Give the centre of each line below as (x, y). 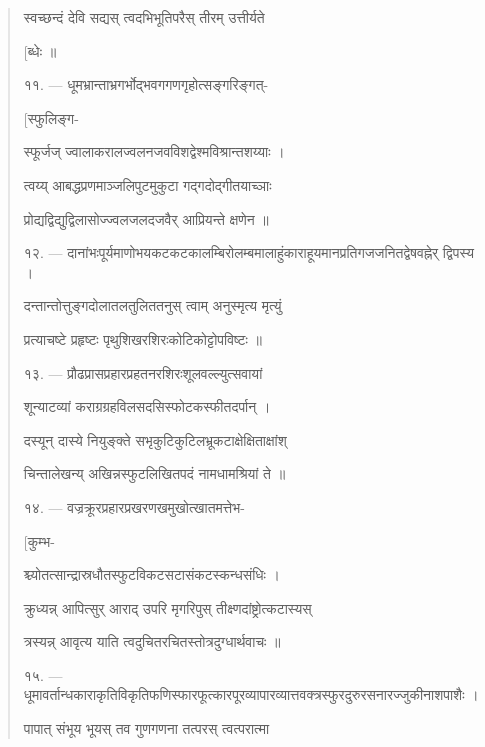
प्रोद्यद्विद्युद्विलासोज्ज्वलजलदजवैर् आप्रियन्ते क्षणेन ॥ (146, 218)
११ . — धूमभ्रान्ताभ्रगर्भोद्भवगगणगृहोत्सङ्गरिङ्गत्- (146, 84)
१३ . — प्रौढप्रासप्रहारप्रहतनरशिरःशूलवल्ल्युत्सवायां (143, 372)
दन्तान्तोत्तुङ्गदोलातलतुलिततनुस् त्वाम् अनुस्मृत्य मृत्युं (152, 305)
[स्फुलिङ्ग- (51, 117)
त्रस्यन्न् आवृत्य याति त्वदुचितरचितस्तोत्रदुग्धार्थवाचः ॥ (152, 641)
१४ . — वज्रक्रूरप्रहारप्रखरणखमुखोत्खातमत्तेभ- (134, 506)
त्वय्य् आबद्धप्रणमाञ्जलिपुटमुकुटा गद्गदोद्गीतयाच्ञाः (147, 184)
